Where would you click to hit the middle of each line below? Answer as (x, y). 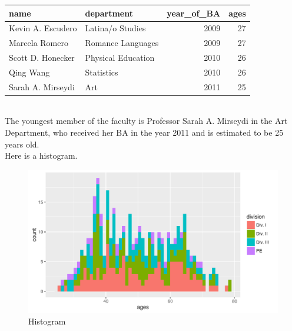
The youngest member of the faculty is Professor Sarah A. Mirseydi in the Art (146, 121)
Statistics (102, 72)
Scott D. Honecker (42, 58)
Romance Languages (122, 43)
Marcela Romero (39, 43)
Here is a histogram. (41, 155)
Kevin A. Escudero (43, 28)
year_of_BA (194, 13)
